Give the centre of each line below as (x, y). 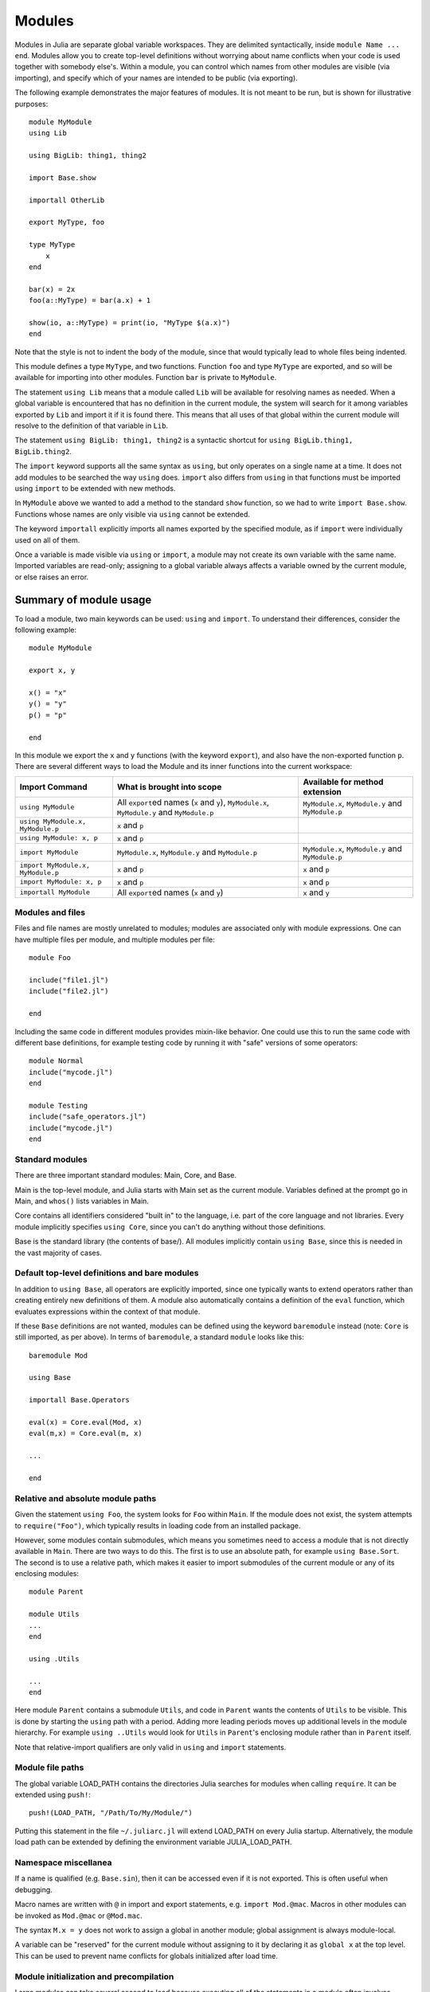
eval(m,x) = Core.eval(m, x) (86, 1433)
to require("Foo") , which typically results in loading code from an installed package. (158, 1525)
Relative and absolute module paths (86, 1498)
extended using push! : (53, 1795)
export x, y (52, 671)
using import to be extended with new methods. (95, 488)
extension (322, 791)
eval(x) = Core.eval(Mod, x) (86, 1423)
